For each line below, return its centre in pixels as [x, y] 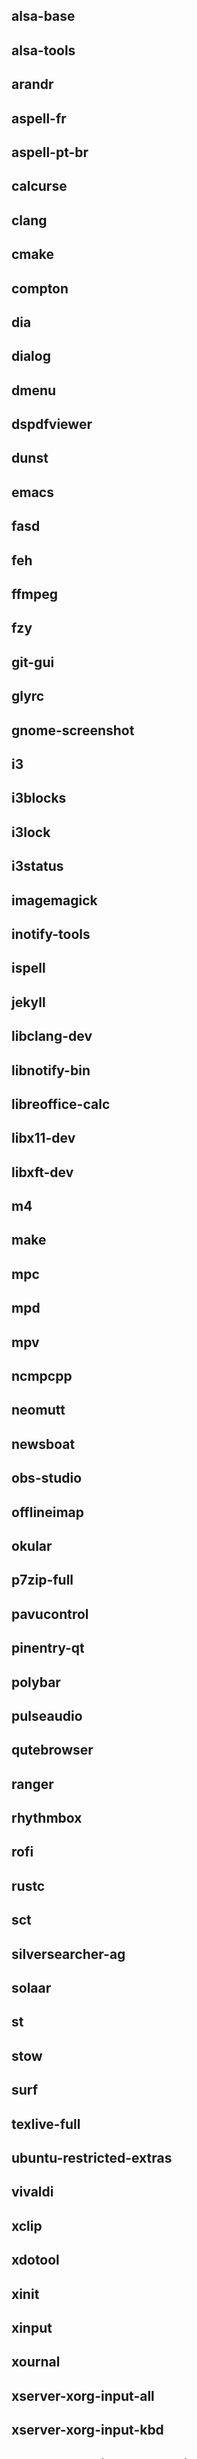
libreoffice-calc [61, 1104]
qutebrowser [52, 1750]
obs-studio [47, 1478]
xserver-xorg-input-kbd [87, 2430]
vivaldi [32, 2192]
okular [32, 1545]
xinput [32, 2327]
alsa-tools [43, 50]
